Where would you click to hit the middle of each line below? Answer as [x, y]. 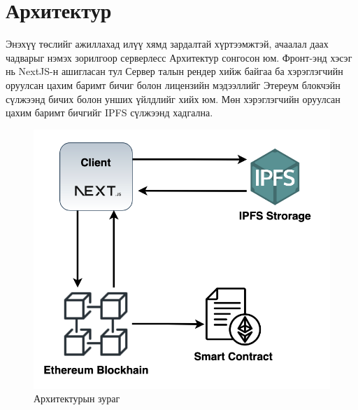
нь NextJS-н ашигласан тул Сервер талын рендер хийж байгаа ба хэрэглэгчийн [174, 71]
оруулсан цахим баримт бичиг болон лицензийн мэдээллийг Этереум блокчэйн [173, 84]
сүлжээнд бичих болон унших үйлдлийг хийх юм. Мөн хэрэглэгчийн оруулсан [173, 98]
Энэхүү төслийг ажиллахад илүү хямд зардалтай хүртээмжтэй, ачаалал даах [167, 44]
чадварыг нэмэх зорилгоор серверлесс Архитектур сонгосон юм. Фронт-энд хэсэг [179, 57]
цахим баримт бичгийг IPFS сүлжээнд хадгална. [109, 112]
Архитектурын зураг [77, 398]
